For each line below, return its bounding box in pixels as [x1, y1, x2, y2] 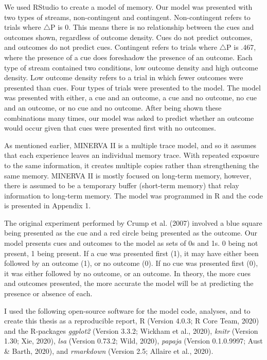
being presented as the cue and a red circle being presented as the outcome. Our [4, 227, 258, 238]
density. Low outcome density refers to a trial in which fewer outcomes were [4, 72, 243, 83]
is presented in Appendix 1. [4, 200, 91, 211]
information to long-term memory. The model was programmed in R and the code [4, 190, 263, 201]
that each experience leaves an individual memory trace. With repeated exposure [4, 150, 259, 160]
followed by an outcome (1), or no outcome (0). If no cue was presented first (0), [4, 258, 258, 268]
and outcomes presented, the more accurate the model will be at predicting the [4, 278, 254, 289]
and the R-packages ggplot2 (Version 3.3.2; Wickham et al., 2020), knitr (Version [4, 325, 258, 336]
